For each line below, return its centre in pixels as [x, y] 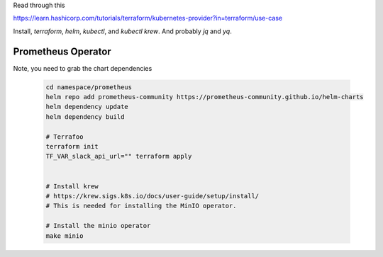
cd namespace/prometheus [89, 87]
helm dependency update [87, 107]
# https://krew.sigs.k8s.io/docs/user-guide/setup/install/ [152, 196]
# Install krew [72, 186]
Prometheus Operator [62, 51]
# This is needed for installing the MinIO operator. [141, 206]
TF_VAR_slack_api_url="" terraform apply [119, 156]
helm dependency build [85, 116]
